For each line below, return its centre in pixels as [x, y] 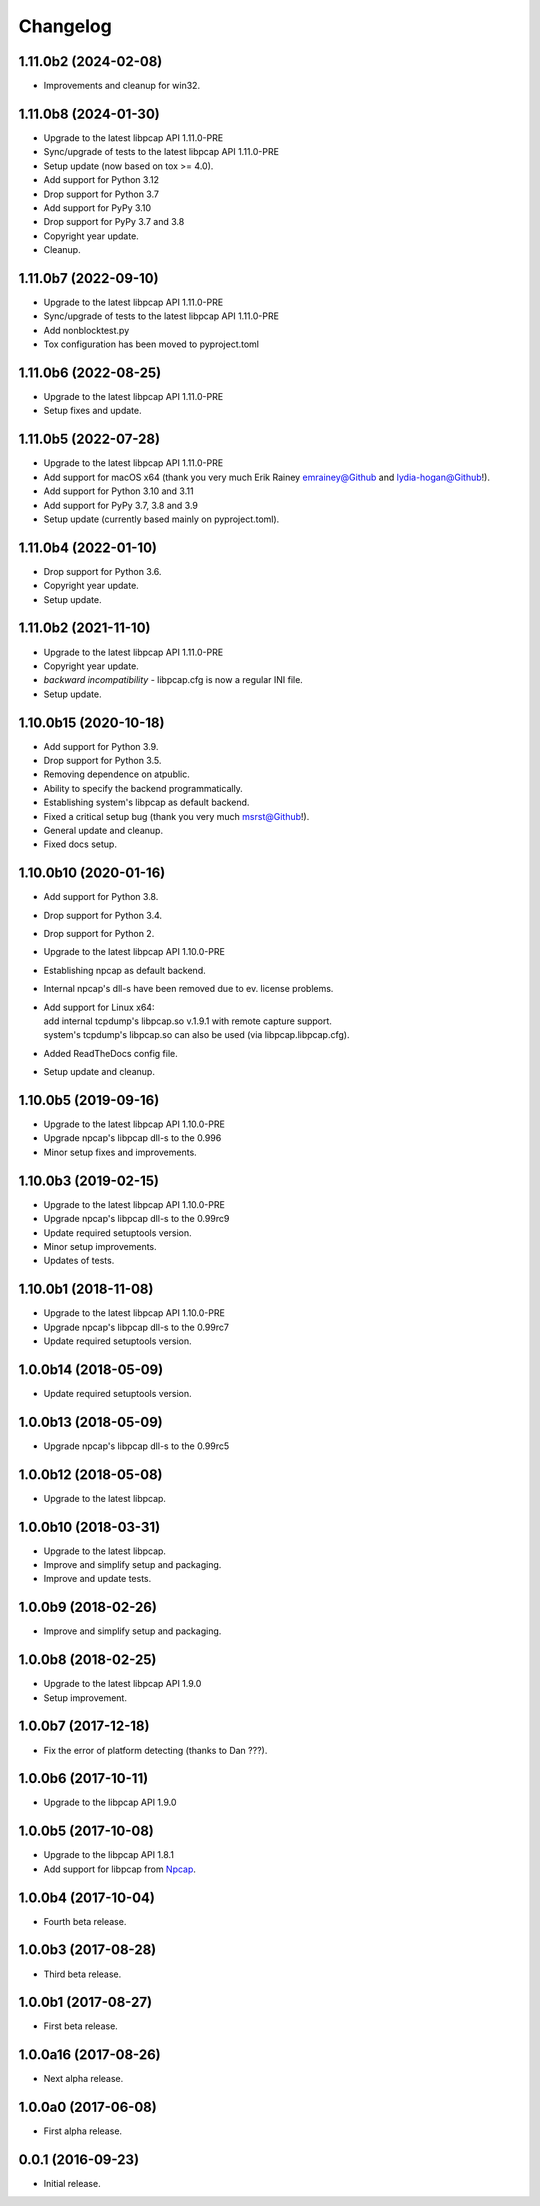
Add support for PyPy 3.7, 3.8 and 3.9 [121, 505]
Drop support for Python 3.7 [101, 194]
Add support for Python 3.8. [101, 897]
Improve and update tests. [97, 1579]
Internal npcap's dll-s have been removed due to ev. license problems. [188, 989]
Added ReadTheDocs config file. [111, 1053]
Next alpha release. [83, 2079]
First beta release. [81, 2026]
